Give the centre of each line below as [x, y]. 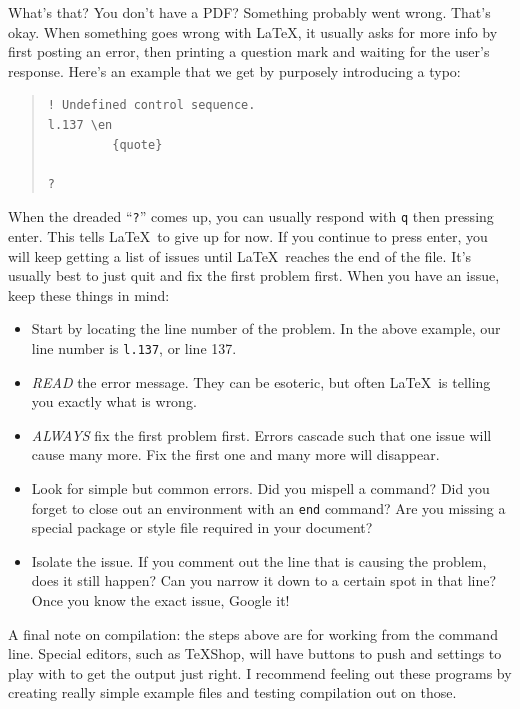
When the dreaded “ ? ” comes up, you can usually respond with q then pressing [251, 216]
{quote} [137, 144]
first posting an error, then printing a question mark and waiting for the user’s [249, 51]
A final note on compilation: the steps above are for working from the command [253, 633]
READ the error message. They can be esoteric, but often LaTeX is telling [261, 381]
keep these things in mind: [89, 294]
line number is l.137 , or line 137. [134, 347]
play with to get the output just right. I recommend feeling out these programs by [260, 672]
